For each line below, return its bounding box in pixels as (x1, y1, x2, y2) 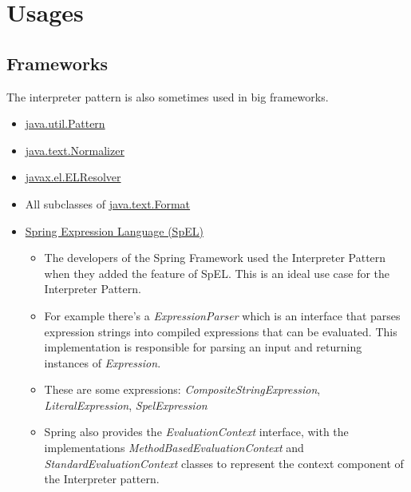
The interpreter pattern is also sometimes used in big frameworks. (6, 88, 329, 105)
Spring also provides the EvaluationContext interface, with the (44, 423, 349, 440)
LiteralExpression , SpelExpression (44, 396, 207, 413)
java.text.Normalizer (25, 141, 124, 158)
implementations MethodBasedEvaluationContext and (44, 439, 304, 456)
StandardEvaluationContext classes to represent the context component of (44, 454, 404, 471)
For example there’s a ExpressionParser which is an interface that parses (44, 307, 401, 323)
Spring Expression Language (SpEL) (25, 222, 204, 239)
